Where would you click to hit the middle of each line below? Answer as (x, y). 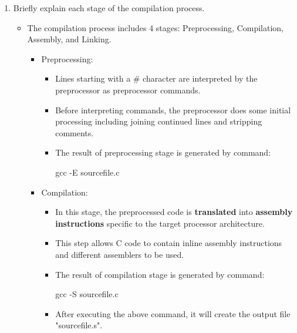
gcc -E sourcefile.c (87, 172)
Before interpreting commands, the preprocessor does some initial (173, 110)
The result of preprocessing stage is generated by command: (163, 152)
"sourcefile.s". (79, 325)
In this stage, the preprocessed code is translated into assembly (174, 212)
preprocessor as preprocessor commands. (128, 90)
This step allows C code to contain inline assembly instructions (169, 243)
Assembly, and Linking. (69, 39)
